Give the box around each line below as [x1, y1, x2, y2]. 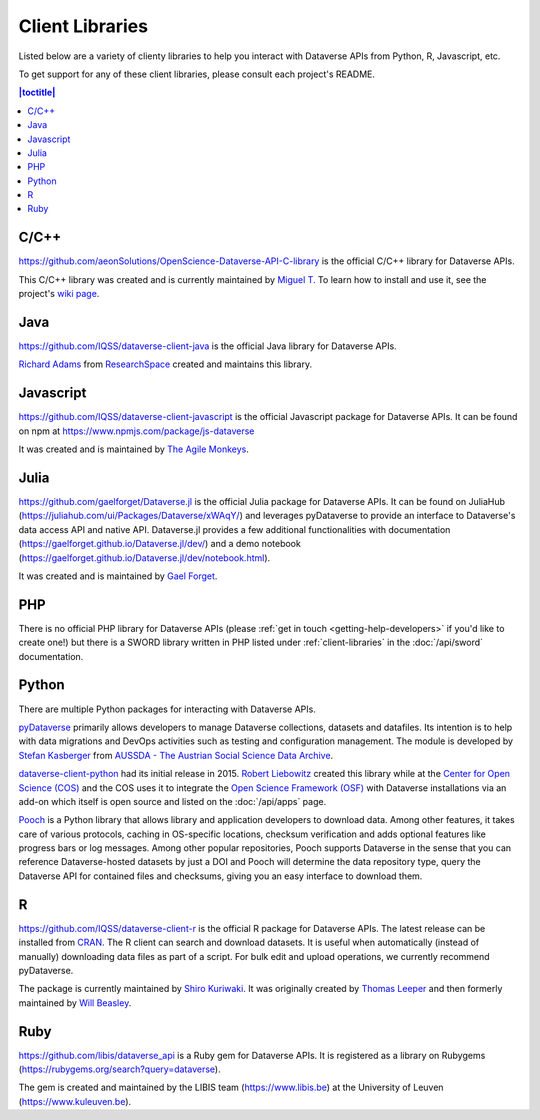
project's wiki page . [18, 288, 100, 300]
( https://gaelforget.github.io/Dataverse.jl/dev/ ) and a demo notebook [18, 538, 302, 550]
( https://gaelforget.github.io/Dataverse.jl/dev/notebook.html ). [18, 551, 271, 564]
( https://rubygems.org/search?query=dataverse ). [18, 1063, 221, 1075]
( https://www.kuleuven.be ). [18, 1095, 132, 1107]
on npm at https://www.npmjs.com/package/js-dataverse [18, 425, 255, 437]
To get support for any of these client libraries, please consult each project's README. [18, 68, 375, 80]
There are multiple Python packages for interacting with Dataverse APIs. [18, 703, 317, 715]
